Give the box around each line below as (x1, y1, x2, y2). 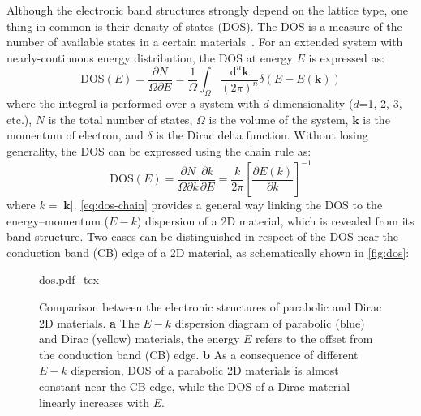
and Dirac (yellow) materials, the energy (39, 330, 240, 347)
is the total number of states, (48, 110, 193, 127)
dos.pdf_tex (39, 271, 99, 288)
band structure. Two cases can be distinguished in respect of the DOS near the (6, 228, 399, 245)
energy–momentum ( (6, 212, 110, 229)
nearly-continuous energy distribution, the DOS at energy (6, 49, 293, 66)
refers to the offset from (256, 330, 373, 347)
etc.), (6, 110, 32, 127)
